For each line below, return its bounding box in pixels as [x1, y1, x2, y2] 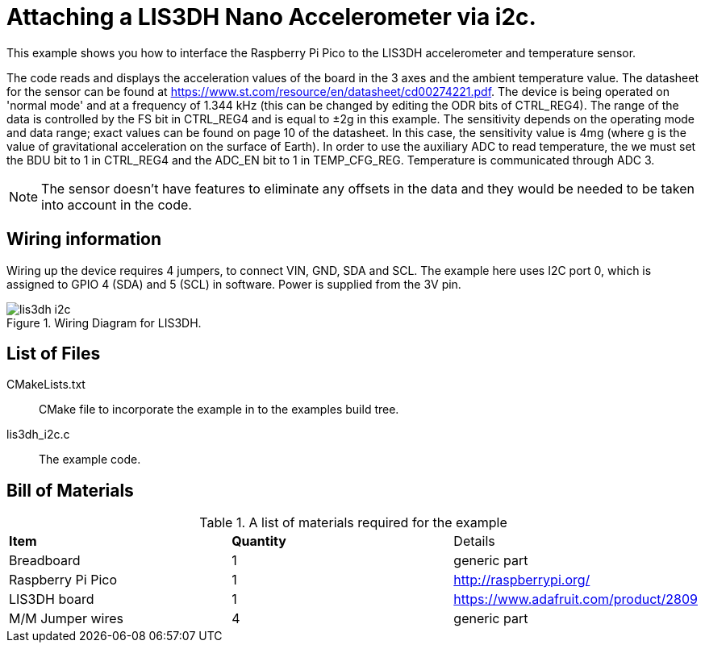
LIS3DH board [9, 591, 94, 608]
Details [453, 533, 495, 550]
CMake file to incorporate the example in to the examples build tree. [39, 402, 399, 417]
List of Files [6, 343, 101, 364]
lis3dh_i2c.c [6, 427, 70, 442]
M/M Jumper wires [9, 610, 123, 627]
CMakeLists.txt [6, 377, 86, 392]
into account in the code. [41, 196, 192, 213]
